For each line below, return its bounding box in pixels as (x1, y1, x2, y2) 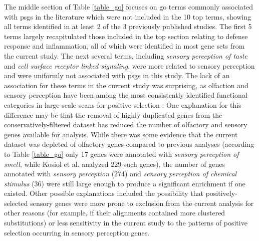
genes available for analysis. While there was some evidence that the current (4, 129, 238, 139)
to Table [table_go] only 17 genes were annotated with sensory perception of (4, 148, 239, 159)
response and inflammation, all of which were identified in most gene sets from (4, 41, 245, 51)
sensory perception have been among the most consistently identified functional (4, 90, 247, 100)
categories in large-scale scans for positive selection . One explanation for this (4, 99, 241, 110)
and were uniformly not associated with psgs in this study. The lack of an (4, 70, 230, 81)
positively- (205, 188, 237, 198)
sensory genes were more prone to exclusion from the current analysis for (30, 197, 254, 208)
